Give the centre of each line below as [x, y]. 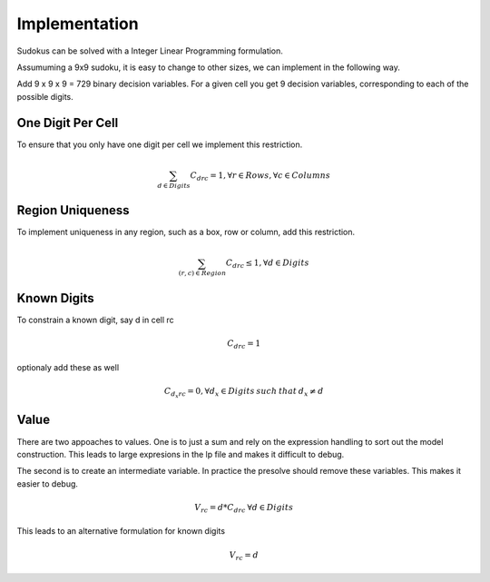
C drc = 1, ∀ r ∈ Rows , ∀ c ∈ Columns [260, 176]
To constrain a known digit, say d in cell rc [95, 320]
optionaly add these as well [68, 367]
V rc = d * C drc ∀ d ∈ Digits [244, 508]
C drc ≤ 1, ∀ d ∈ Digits [267, 264]
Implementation [78, 24]
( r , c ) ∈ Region [202, 273]
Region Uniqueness [73, 210]
